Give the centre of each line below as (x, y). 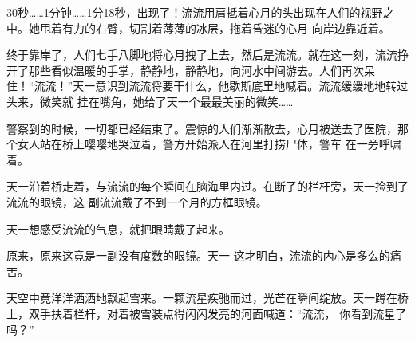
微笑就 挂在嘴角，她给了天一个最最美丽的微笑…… (166, 101)
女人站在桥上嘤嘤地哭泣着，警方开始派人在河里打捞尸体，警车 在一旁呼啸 (209, 144)
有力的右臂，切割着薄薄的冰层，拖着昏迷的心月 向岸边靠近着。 (226, 28)
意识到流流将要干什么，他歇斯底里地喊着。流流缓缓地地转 (246, 86)
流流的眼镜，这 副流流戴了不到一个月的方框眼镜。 (137, 201)
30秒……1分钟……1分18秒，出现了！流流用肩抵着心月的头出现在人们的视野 (195, 12)
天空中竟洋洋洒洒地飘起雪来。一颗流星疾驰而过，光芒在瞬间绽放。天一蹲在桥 (207, 298)
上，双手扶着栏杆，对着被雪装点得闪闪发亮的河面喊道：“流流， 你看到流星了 (207, 313)
